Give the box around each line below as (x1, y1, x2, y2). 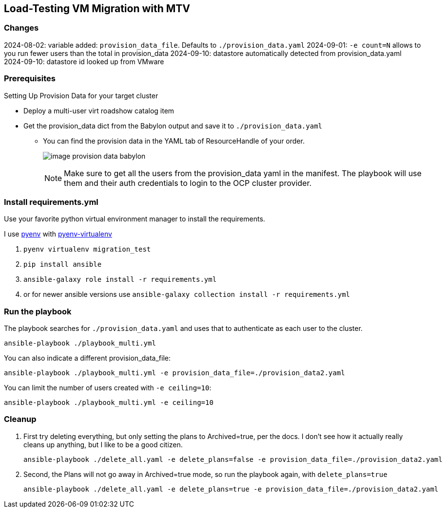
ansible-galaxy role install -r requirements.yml (23, 275, 217, 284)
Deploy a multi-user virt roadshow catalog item (23, 106, 175, 115)
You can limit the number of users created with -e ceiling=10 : (4, 384, 212, 392)
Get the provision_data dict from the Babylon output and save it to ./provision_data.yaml (23, 121, 322, 130)
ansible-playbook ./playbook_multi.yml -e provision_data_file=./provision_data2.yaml (4, 369, 345, 377)
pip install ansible (23, 260, 102, 269)
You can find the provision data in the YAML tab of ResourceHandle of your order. (43, 136, 305, 145)
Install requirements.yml (4, 197, 98, 207)
